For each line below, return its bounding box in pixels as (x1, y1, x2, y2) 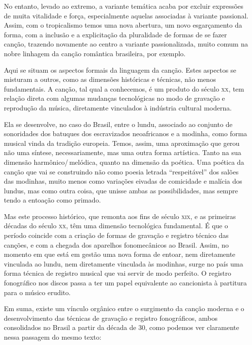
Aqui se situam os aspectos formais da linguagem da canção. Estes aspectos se (4, 64, 236, 75)
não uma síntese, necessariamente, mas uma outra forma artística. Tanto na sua (4, 147, 241, 157)
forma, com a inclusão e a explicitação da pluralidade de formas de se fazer (4, 29, 227, 39)
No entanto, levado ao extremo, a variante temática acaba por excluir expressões (4, 1, 244, 11)
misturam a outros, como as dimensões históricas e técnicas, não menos (4, 74, 216, 84)
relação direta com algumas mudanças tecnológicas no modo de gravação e (4, 93, 225, 103)
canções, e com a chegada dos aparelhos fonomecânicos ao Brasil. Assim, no (4, 239, 229, 250)
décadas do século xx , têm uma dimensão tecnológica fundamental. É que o (4, 220, 228, 231)
